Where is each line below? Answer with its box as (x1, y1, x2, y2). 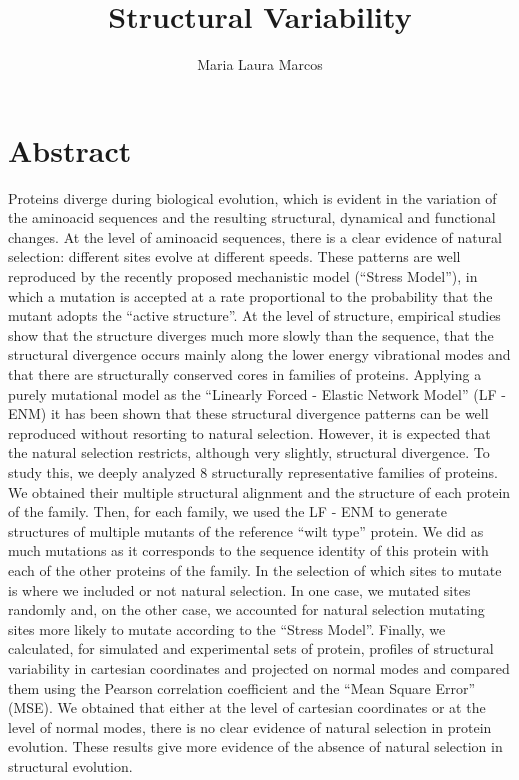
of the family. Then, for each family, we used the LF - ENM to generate (8, 501, 447, 522)
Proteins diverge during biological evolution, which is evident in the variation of (8, 187, 497, 208)
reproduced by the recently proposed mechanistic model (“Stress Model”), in (8, 266, 478, 287)
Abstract (8, 129, 132, 170)
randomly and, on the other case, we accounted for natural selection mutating (8, 599, 485, 620)
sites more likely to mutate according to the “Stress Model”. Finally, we (8, 618, 446, 639)
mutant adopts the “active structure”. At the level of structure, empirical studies (8, 305, 501, 326)
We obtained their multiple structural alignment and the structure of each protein (8, 481, 511, 502)
